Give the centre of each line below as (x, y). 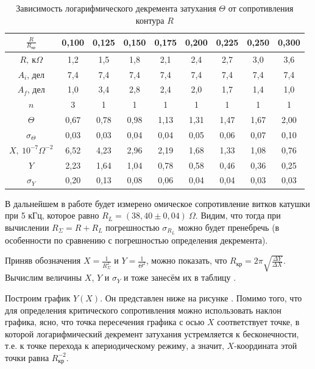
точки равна (27, 357)
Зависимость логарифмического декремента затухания (116, 8)
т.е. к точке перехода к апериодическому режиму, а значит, (115, 346)
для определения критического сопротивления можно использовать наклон (143, 310)
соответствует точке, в (258, 322)
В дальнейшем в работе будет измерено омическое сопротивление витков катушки (157, 203)
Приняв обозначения (43, 260)
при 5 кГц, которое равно (52, 215)
